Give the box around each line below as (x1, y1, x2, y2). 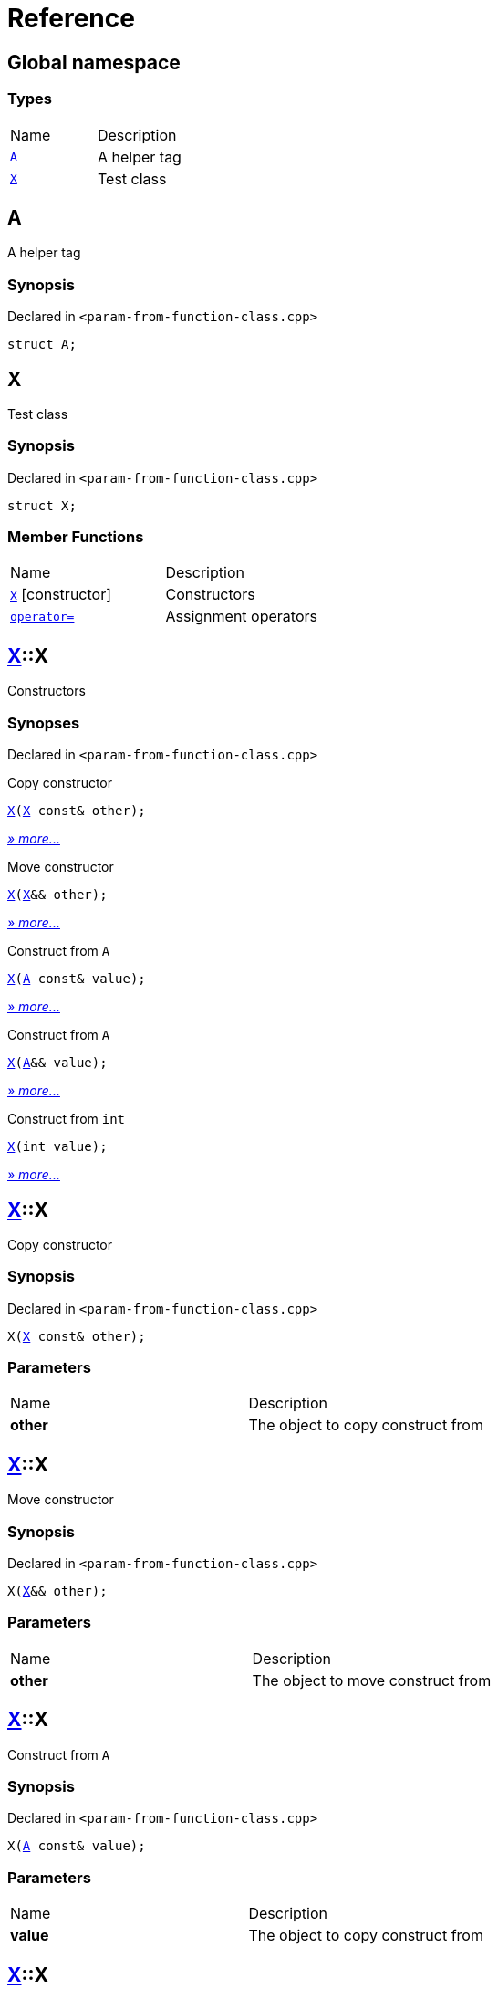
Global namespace (7, 50, 181, 74)
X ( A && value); (7, 1055, 108, 1071)
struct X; (7, 497, 77, 513)
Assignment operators (165, 607, 317, 626)
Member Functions (7, 528, 144, 547)
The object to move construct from (252, 1670, 492, 1690)
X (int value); (7, 1139, 108, 1155)
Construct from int (7, 1111, 126, 1127)
